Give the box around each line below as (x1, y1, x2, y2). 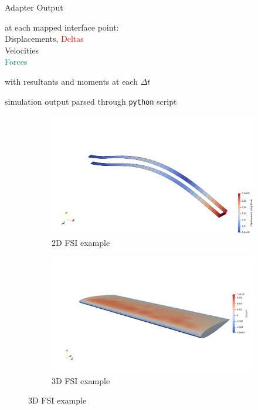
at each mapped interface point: (5, 21, 119, 33)
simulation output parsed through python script (5, 95, 177, 107)
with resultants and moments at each (5, 75, 138, 87)
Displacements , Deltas (5, 32, 84, 45)
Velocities (5, 44, 39, 56)
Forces (5, 55, 28, 68)
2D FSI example (52, 236, 110, 248)
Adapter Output (5, 1, 63, 13)
